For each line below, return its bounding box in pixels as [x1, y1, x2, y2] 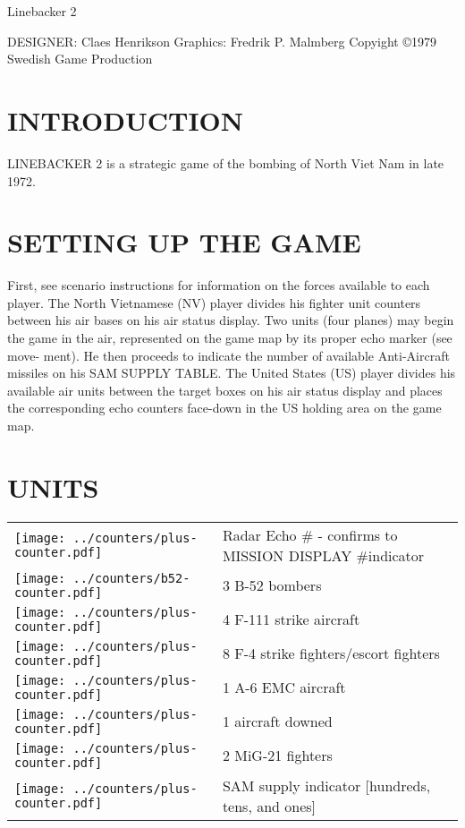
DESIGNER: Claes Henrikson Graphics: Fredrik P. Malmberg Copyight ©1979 [7, 31, 437, 50]
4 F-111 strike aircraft [222, 609, 360, 630]
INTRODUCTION [7, 101, 244, 138]
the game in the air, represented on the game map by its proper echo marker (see [7, 329, 452, 346]
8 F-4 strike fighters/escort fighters [222, 643, 440, 664]
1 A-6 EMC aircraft [222, 677, 346, 698]
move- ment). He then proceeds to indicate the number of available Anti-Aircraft [7, 346, 450, 364]
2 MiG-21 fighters [222, 745, 333, 766]
